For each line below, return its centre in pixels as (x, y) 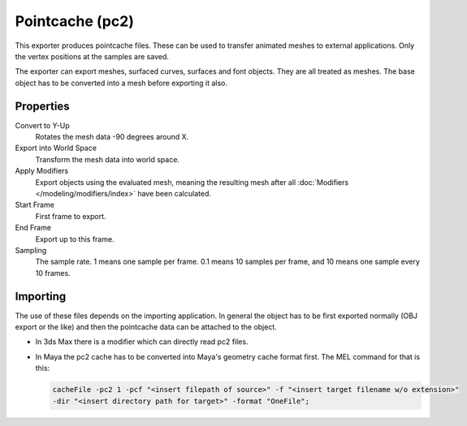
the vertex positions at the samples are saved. (92, 56)
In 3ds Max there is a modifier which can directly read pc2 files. (142, 342)
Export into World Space (56, 148)
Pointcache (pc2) (74, 21)
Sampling (31, 250)
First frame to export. (71, 216)
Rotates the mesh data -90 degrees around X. (112, 137)
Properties (42, 106)
